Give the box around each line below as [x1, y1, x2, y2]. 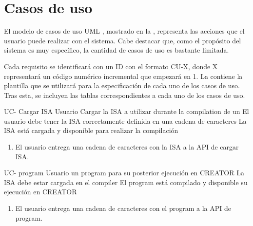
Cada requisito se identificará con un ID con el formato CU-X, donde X [4, 61, 218, 71]
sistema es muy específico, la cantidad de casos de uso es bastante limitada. [4, 45, 229, 55]
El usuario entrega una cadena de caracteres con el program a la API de [15, 203, 231, 213]
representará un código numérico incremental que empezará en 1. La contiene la [4, 71, 243, 81]
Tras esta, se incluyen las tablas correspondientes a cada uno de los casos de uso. [4, 90, 245, 100]
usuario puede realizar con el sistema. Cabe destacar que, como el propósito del [4, 35, 241, 45]
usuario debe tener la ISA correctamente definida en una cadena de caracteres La [4, 115, 247, 126]
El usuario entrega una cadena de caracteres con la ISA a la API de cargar [15, 142, 239, 152]
